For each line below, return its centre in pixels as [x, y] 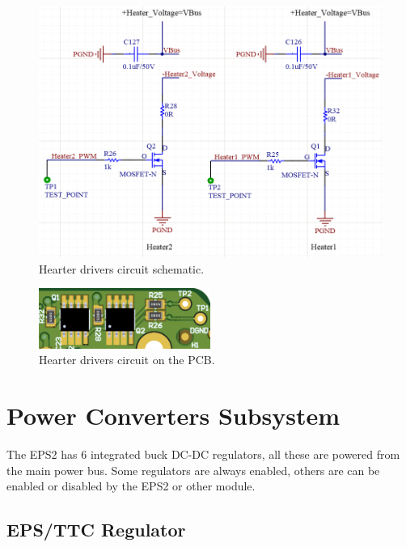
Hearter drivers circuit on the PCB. [127, 360]
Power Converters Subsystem [173, 416]
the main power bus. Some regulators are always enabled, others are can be [193, 470]
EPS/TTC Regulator [96, 530]
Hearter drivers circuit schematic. [122, 268]
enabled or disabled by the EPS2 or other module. [131, 486]
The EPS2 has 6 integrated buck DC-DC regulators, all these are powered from [203, 454]
